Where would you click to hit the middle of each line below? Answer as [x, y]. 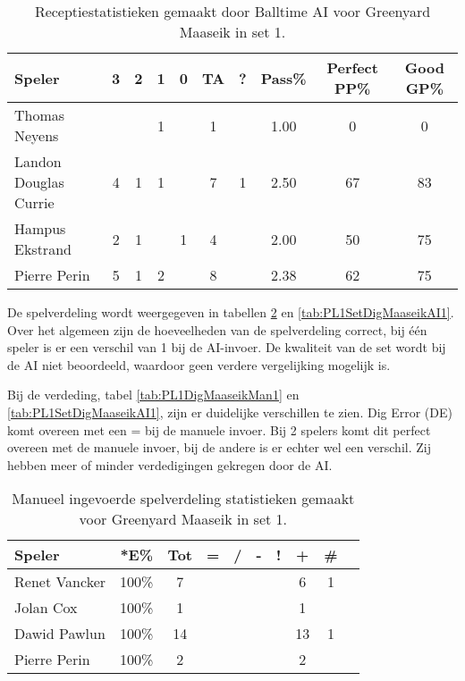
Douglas [39, 182]
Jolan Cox [46, 608]
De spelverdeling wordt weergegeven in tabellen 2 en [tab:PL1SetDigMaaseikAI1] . [231, 312]
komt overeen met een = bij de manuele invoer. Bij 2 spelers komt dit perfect [219, 429]
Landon [38, 161]
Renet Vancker [60, 582]
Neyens [37, 135]
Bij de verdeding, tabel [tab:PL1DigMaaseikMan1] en [153, 395]
